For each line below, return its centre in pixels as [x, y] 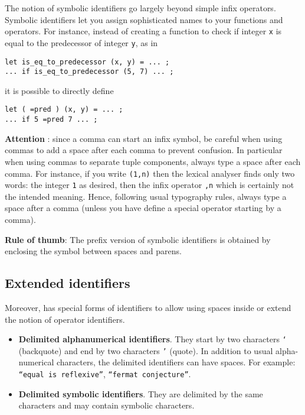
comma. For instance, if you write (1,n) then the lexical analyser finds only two [150, 173]
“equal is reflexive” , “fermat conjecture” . [105, 374]
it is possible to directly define [59, 90]
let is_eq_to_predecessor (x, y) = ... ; [87, 62]
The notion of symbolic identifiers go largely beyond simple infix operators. [140, 8]
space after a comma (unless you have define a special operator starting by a [143, 208]
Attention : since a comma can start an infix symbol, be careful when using [144, 138]
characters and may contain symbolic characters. [106, 405]
